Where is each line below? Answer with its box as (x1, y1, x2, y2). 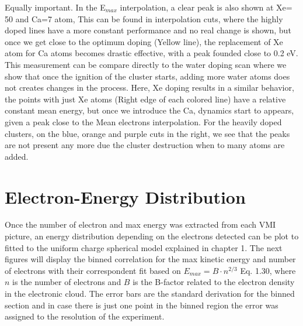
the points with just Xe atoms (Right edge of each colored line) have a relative (5, 92, 286, 105)
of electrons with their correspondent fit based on (5, 264, 181, 276)
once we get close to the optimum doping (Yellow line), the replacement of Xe (5, 35, 283, 47)
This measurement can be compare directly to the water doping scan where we (5, 58, 287, 70)
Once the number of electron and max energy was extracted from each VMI (5, 218, 276, 231)
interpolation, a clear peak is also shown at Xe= (120, 1, 292, 13)
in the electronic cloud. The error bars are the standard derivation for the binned (5, 287, 295, 299)
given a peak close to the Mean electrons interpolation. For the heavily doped (5, 115, 282, 128)
